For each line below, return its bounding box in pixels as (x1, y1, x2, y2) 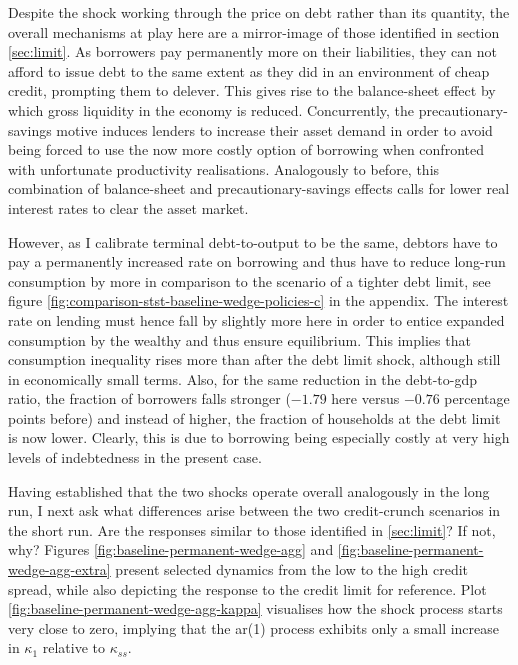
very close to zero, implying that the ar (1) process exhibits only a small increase (8, 617, 500, 638)
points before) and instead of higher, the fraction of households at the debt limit (8, 407, 501, 428)
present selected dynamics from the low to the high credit (115, 559, 469, 580)
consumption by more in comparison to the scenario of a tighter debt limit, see (8, 270, 491, 291)
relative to (42, 637, 106, 658)
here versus (331, 388, 400, 409)
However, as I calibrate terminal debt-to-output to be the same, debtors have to (8, 231, 498, 252)
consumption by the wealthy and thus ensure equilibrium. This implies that (8, 329, 471, 350)
